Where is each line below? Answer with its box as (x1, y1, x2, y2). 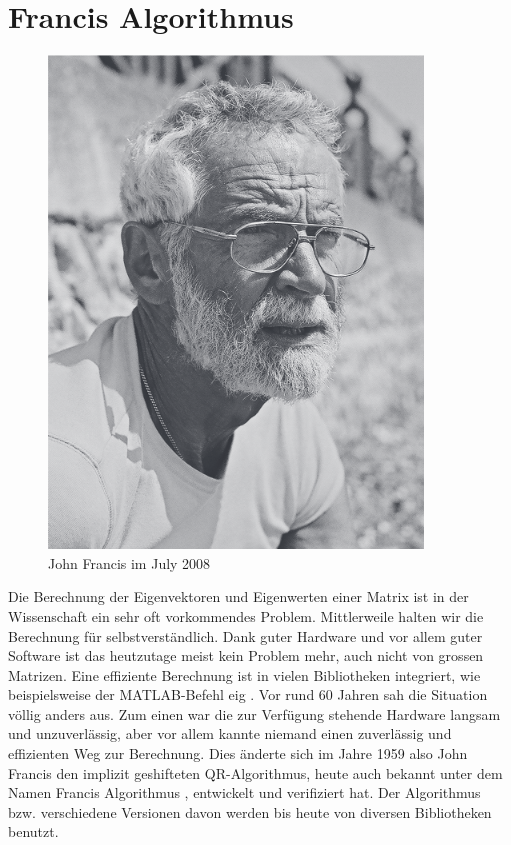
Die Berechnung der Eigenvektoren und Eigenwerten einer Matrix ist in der (8, 586, 469, 607)
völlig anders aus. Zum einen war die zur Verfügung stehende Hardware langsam (8, 703, 501, 724)
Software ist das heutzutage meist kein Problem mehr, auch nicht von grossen (8, 645, 484, 666)
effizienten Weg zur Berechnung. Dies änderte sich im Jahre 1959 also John (8, 743, 468, 764)
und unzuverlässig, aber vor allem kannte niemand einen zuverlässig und (8, 723, 452, 744)
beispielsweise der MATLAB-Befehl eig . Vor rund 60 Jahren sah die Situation (8, 684, 488, 705)
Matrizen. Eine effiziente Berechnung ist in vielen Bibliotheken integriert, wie (8, 664, 481, 685)
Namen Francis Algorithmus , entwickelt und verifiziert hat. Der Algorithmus (8, 782, 481, 803)
